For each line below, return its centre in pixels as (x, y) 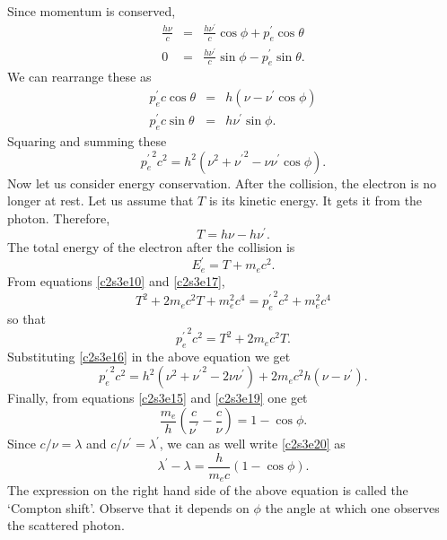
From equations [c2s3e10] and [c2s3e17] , (116, 280)
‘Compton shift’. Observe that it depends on (128, 507)
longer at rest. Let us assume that (101, 200)
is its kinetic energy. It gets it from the (316, 200)
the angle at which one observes (352, 507)
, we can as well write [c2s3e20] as (252, 444)
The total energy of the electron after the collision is (151, 247)
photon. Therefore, (59, 218)
